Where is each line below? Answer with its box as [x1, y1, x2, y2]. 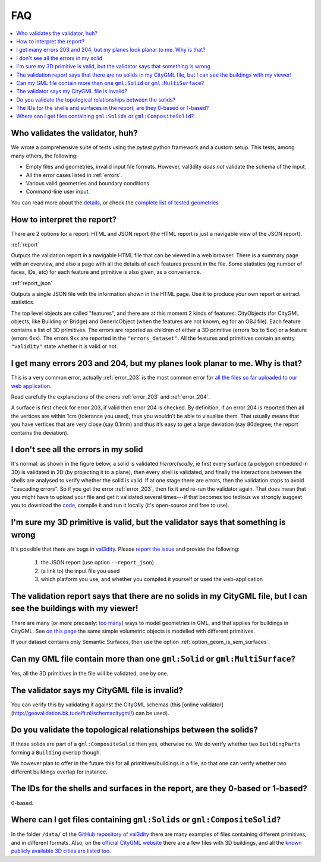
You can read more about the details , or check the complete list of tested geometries [11, 199, 219, 206]
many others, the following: [11, 152, 78, 159]
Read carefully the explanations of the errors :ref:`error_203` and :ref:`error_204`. [11, 393, 210, 400]
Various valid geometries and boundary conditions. [26, 179, 151, 187]
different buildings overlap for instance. [11, 768, 108, 775]
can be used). [136, 709, 169, 716]
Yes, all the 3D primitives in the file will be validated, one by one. [11, 670, 169, 677]
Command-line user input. [26, 188, 90, 195]
